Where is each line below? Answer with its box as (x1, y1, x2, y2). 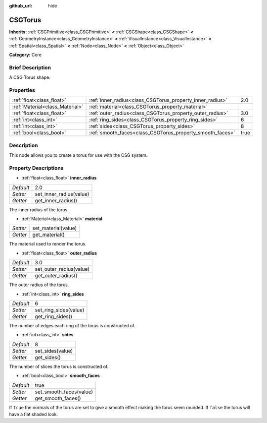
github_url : (9, 3, 32, 8)
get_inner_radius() (35, 197, 78, 204)
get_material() (32, 231, 65, 238)
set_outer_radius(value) (35, 266, 90, 273)
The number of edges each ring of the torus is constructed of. (9, 322, 135, 328)
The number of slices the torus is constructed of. (9, 363, 109, 369)
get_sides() (35, 354, 61, 361)
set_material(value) (32, 225, 77, 232)
